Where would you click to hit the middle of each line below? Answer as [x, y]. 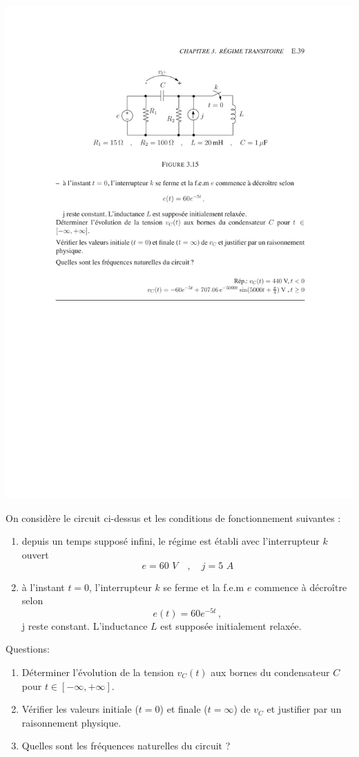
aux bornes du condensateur [270, 672]
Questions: [28, 649]
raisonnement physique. [71, 722]
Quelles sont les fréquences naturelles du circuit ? [126, 746]
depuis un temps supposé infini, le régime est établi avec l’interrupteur [171, 541]
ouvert [35, 554]
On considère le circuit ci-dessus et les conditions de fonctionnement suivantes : [173, 517]
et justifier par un [304, 709]
